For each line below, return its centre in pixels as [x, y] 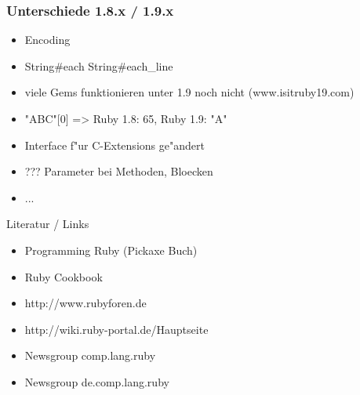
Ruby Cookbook [64, 276]
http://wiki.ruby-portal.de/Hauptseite [116, 329]
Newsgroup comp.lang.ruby [90, 355]
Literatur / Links [48, 224]
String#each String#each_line [99, 65]
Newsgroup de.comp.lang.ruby [97, 381]
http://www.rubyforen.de [85, 303]
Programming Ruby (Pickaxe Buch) [111, 250]
